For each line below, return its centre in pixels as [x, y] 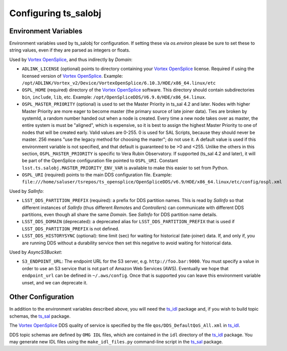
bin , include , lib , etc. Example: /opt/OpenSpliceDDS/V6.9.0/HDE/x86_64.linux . [114, 97]
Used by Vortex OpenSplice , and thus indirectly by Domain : [71, 59]
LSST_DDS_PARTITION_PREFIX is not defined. [70, 229]
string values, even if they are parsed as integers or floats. [70, 50]
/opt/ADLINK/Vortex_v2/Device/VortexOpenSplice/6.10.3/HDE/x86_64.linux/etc [119, 83]
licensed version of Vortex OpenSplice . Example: [73, 76]
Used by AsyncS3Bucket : [36, 252]
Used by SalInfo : [26, 191]
